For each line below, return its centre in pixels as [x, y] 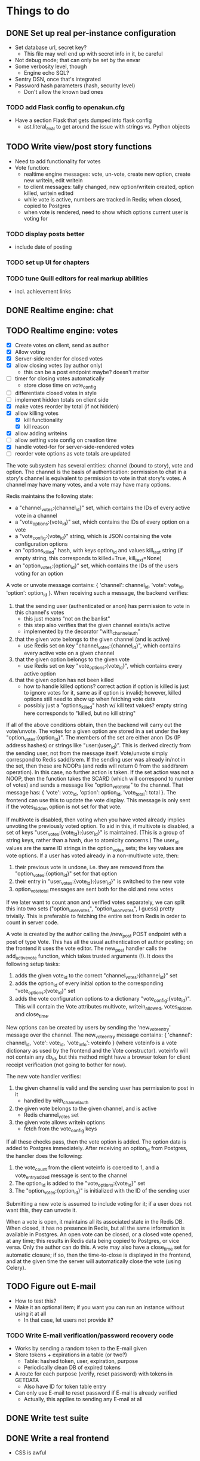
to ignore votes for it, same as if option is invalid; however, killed [102, 693]
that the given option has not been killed [64, 680]
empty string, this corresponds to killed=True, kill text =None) [88, 559]
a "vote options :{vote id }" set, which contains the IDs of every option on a [102, 522]
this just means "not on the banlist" [67, 618]
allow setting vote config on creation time [66, 440]
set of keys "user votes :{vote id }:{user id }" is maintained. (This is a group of [96, 833]
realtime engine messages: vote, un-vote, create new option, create [107, 174]
